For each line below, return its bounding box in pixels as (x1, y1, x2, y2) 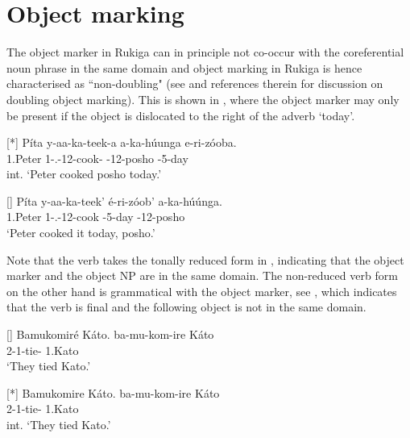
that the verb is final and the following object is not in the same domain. (6, 298, 367, 315)
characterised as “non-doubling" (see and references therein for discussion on (6, 75, 383, 92)
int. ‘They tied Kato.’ (6, 416, 111, 432)
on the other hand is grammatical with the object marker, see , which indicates (6, 282, 397, 299)
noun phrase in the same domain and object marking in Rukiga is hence (6, 59, 362, 76)
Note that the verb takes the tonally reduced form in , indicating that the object (6, 251, 404, 268)
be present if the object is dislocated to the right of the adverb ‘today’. (6, 106, 355, 123)
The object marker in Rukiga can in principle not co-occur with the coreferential (6, 44, 404, 60)
